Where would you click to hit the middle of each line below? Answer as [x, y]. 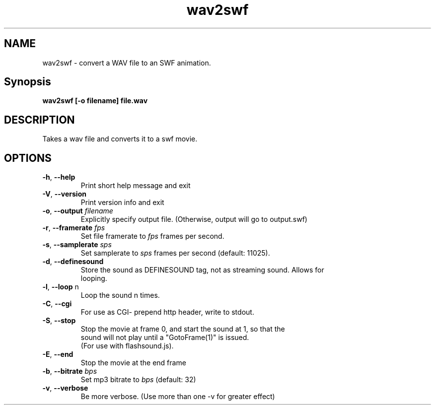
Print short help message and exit [136, 186]
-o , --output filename [78, 211]
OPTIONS [28, 158]
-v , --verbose [65, 388]
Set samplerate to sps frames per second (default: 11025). [175, 253]
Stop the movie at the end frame [133, 363]
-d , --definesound [73, 262]
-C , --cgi [57, 304]
